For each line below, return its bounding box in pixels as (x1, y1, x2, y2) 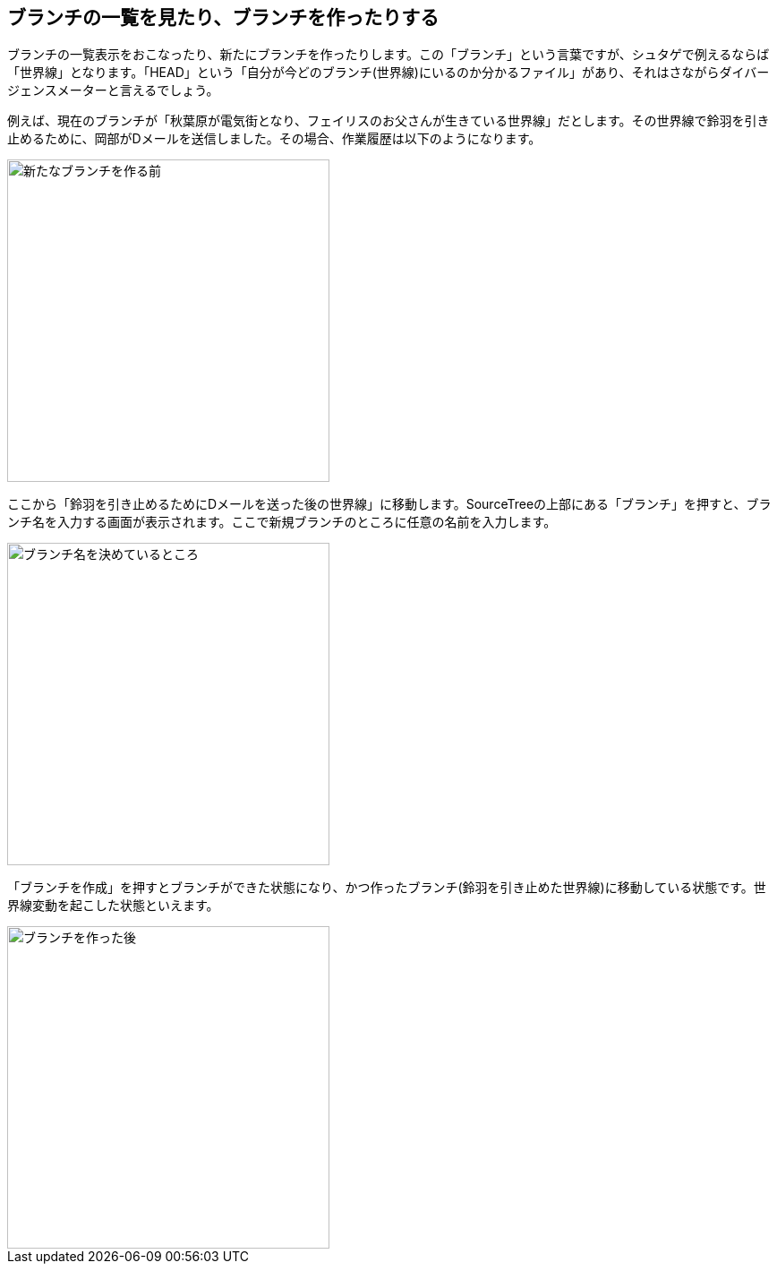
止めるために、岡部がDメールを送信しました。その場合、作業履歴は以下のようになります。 (7, 131, 542, 147)
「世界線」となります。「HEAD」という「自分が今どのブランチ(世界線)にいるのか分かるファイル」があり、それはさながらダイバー (7, 64, 770, 81)
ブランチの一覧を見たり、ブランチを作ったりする (7, 6, 440, 29)
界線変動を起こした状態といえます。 (7, 897, 219, 914)
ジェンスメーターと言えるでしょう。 (7, 82, 219, 99)
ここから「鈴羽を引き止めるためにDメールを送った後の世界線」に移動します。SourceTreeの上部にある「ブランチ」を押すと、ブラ (7, 496, 772, 512)
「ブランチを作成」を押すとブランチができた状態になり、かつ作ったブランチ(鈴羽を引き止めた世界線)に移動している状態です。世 (7, 880, 766, 896)
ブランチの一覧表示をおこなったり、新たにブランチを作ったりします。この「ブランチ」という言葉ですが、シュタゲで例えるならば (7, 47, 770, 63)
